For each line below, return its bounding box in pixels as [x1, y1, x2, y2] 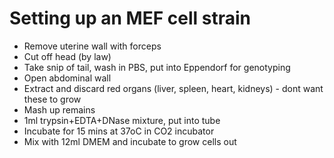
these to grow [23, 93, 82, 105]
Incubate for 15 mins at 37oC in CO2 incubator [23, 125, 215, 137]
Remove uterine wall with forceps [23, 40, 162, 52]
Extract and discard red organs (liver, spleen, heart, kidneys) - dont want [23, 82, 324, 94]
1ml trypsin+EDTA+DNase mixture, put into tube [23, 114, 221, 126]
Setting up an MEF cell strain [9, 7, 251, 30]
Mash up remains [23, 103, 96, 116]
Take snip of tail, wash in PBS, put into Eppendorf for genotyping [23, 61, 291, 73]
